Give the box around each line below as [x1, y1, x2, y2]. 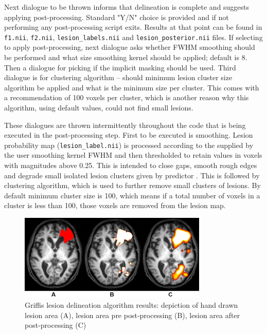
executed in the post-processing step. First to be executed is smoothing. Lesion [4, 129, 253, 140]
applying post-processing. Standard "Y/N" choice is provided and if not [4, 11, 229, 22]
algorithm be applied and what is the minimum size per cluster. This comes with [4, 82, 259, 92]
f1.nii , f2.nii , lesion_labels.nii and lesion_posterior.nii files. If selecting [4, 31, 263, 42]
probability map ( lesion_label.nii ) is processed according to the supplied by [4, 139, 254, 150]
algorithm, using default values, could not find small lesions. [4, 102, 193, 113]
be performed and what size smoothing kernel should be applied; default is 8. [4, 52, 247, 63]
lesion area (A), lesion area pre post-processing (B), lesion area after [25, 309, 240, 320]
